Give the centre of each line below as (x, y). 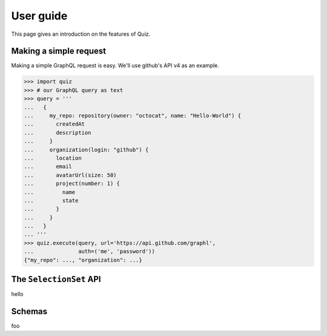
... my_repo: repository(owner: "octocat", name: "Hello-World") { (133, 116)
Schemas (29, 311)
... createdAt (54, 124)
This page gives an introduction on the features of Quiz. (81, 34)
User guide (39, 16)
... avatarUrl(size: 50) (71, 175)
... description (58, 133)
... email (48, 166)
